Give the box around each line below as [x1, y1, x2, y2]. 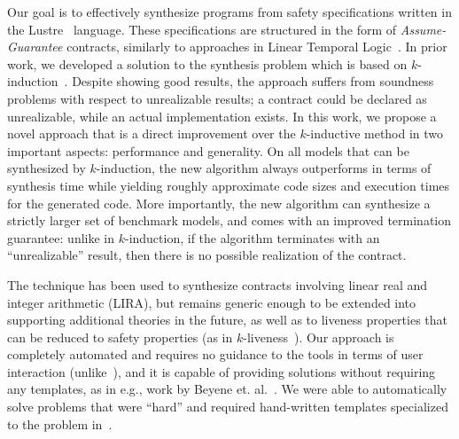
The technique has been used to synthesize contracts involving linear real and [7, 275, 428, 294]
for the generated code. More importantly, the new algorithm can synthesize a [7, 193, 431, 212]
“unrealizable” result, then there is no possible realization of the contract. [7, 246, 407, 264]
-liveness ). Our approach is [243, 327, 394, 346]
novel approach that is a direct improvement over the [7, 124, 296, 143]
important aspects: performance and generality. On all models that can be [7, 141, 409, 160]
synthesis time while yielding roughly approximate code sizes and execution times [7, 176, 450, 194]
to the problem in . [7, 414, 113, 433]
